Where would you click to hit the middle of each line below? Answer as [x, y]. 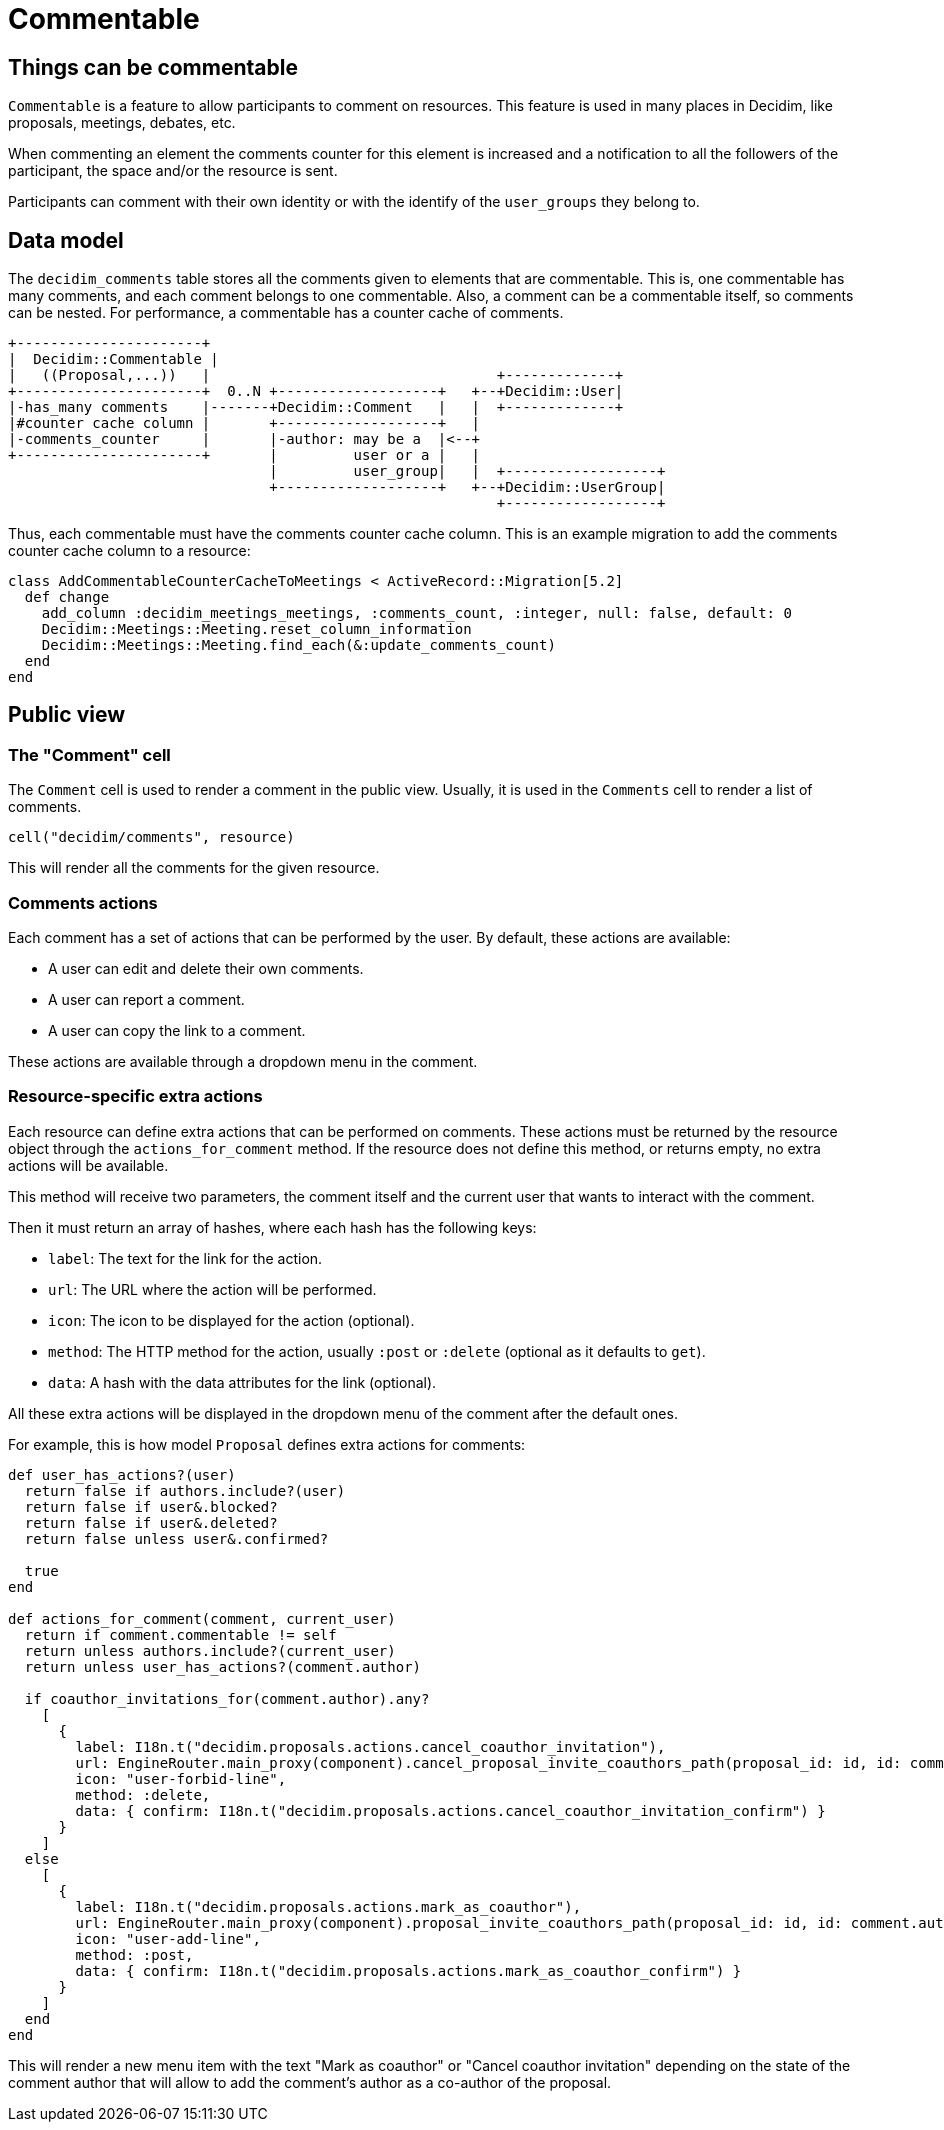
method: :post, [134, 1954]
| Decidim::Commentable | [113, 359]
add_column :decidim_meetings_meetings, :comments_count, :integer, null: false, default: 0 [416, 613]
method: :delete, [143, 1794]
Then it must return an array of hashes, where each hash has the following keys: [272, 1227]
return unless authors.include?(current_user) [210, 1650]
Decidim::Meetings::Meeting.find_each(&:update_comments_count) [298, 645]
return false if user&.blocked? [151, 1506]
